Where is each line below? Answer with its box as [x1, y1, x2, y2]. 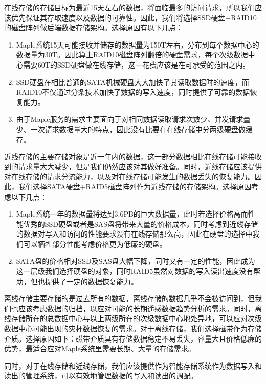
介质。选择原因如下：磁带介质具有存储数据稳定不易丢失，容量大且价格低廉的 [4, 333, 262, 344]
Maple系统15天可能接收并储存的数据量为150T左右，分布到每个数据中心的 [16, 39, 259, 50]
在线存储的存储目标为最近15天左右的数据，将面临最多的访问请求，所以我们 [4, 2, 255, 12]
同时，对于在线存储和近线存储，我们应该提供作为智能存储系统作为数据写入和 [4, 360, 262, 371]
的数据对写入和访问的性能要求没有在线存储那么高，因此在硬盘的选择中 [16, 228, 253, 239]
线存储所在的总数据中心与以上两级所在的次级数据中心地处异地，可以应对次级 [4, 313, 262, 324]
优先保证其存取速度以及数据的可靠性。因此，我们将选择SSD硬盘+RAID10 [11, 12, 257, 23]
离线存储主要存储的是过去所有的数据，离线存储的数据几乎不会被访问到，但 [4, 293, 255, 304]
